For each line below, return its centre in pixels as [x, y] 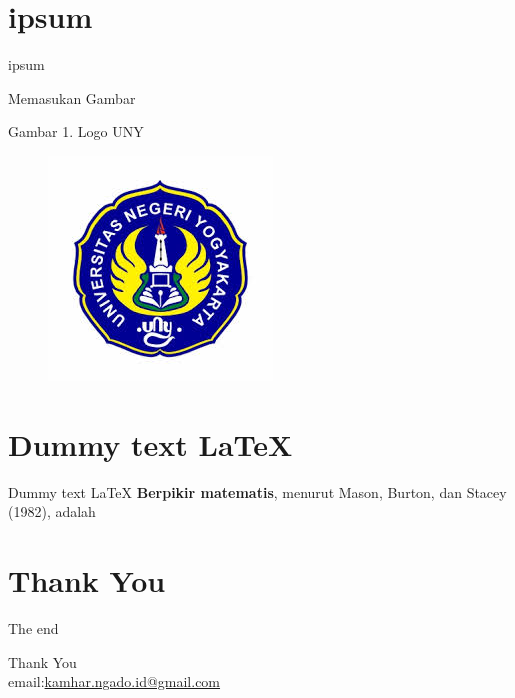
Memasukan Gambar [72, 97]
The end [33, 627]
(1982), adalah [52, 511]
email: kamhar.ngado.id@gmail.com [114, 681]
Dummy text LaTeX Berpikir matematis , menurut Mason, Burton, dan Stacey [257, 491]
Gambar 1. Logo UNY [76, 131]
